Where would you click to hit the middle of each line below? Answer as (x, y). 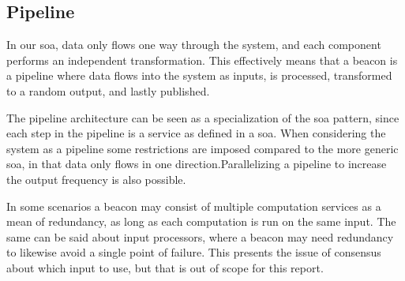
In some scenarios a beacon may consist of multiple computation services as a (194, 206)
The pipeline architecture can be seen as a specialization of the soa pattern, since (203, 117)
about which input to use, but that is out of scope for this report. (165, 267)
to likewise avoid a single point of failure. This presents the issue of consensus (194, 252)
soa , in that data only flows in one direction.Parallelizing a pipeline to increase (197, 164)
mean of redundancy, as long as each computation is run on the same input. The (201, 221)
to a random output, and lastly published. (108, 90)
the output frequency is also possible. (96, 179)
